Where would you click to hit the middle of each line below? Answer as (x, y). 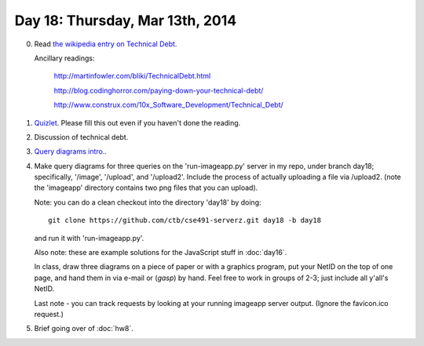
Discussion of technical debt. (81, 137)
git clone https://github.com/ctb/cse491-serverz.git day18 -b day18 (185, 220)
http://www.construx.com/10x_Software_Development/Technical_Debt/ (169, 105)
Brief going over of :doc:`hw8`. (84, 329)
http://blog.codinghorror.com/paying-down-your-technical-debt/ (159, 90)
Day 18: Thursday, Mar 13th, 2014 (126, 20)
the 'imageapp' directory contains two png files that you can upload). (146, 188)
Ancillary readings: (64, 58)
